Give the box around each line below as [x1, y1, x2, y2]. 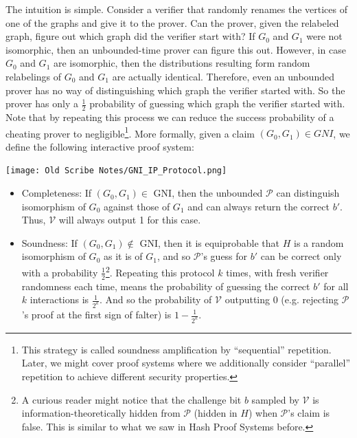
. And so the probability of [99, 292, 212, 307]
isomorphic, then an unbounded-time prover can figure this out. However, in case [5, 42, 346, 56]
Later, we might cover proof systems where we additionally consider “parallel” [21, 355, 351, 370]
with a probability [21, 265, 98, 279]
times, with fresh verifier [226, 265, 329, 279]
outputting [224, 292, 270, 307]
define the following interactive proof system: [5, 139, 194, 153]
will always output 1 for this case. [58, 212, 201, 227]
